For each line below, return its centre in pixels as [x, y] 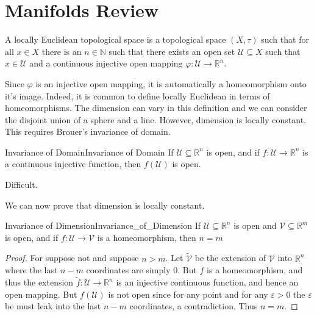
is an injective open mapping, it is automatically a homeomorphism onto [171, 83]
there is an [62, 51]
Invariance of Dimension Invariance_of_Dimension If [103, 225]
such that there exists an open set [172, 51]
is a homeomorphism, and [255, 270]
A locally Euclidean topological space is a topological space [116, 39]
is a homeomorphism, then [147, 237]
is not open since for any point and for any [188, 294]
